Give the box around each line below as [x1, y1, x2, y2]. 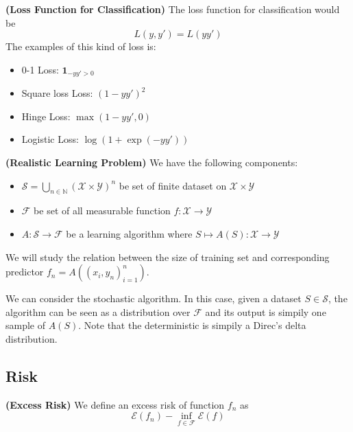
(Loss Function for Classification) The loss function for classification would [5, 2, 340, 16]
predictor [5, 264, 44, 279]
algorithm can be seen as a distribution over [5, 304, 191, 319]
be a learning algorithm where [66, 227, 193, 240]
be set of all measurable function [34, 203, 171, 218]
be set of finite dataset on [119, 178, 227, 192]
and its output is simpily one [205, 304, 326, 319]
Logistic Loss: [21, 132, 79, 146]
